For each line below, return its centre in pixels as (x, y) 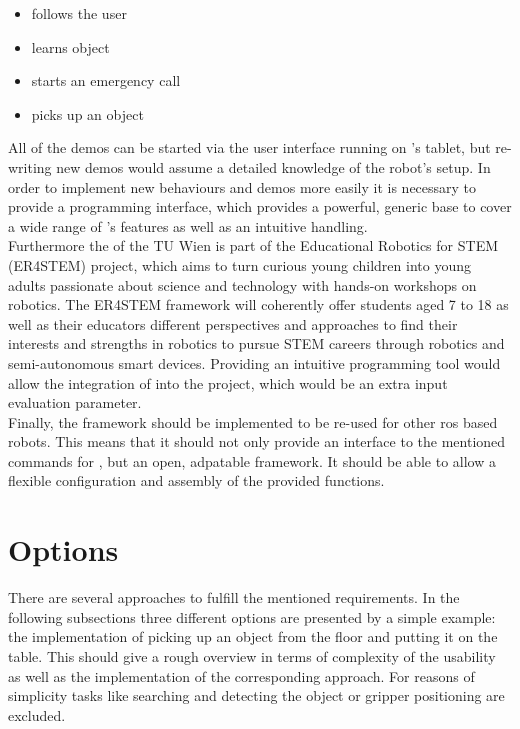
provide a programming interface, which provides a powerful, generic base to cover (260, 206)
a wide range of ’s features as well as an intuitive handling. (188, 225)
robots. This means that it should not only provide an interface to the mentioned (257, 441)
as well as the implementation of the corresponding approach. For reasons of (241, 675)
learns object (70, 46)
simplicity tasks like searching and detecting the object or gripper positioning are (256, 695)
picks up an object (87, 113)
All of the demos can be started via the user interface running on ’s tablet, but (249, 147)
